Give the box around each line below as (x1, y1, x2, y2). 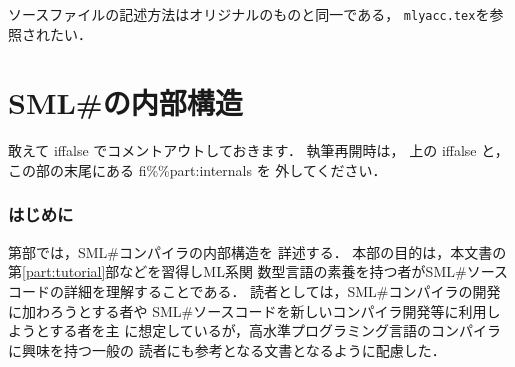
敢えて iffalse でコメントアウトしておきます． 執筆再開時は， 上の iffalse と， (8, 140, 509, 161)
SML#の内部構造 (8, 82, 243, 123)
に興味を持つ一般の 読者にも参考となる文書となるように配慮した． (8, 339, 446, 360)
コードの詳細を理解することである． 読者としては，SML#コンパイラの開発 (8, 280, 501, 301)
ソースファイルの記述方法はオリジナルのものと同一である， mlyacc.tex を (8, 4, 490, 24)
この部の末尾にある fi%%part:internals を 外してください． (8, 159, 387, 180)
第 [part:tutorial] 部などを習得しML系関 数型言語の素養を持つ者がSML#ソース (8, 261, 508, 282)
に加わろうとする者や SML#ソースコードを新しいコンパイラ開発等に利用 (8, 300, 487, 321)
